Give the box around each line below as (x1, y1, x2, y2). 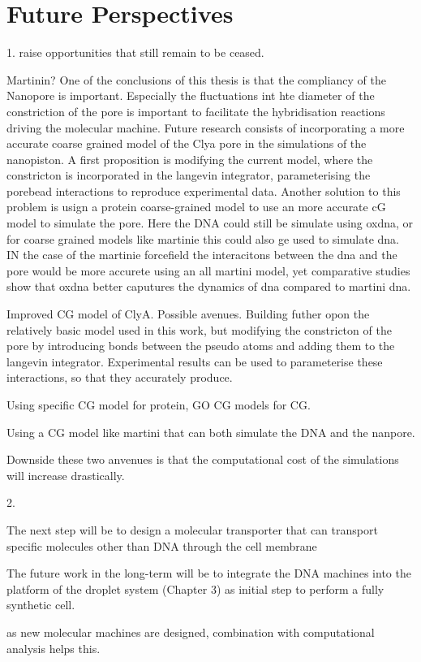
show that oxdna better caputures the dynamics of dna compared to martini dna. (6, 278, 411, 295)
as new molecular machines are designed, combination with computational (6, 623, 375, 640)
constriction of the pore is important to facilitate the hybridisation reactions (6, 102, 385, 119)
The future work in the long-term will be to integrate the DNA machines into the (6, 565, 411, 582)
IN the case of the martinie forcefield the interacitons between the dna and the (6, 246, 397, 263)
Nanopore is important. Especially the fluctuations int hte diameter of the (6, 87, 375, 104)
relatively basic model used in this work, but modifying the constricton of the (6, 321, 392, 338)
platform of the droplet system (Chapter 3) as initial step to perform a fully (6, 580, 384, 597)
